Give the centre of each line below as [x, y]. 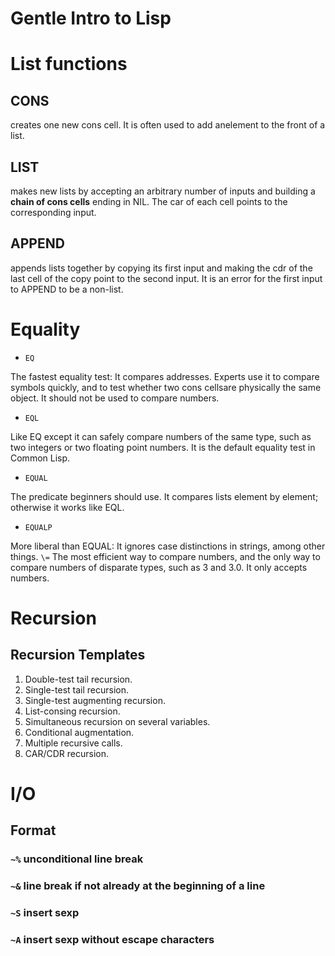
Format [33, 830]
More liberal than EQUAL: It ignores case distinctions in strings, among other [168, 546]
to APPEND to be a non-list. [67, 289]
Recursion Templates [78, 655]
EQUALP [38, 527]
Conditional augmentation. [79, 732]
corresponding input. [53, 212]
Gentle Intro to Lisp [91, 18]
